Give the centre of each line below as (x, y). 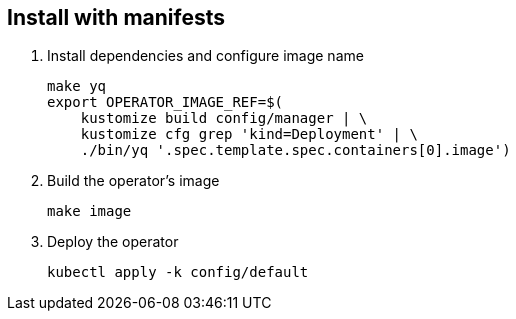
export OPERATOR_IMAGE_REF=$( (165, 102)
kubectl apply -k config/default (178, 272)
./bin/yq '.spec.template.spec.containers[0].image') (295, 150)
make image (89, 211)
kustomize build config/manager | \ (224, 118)
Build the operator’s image (133, 181)
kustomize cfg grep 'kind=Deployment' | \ (249, 134)
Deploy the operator (113, 242)
